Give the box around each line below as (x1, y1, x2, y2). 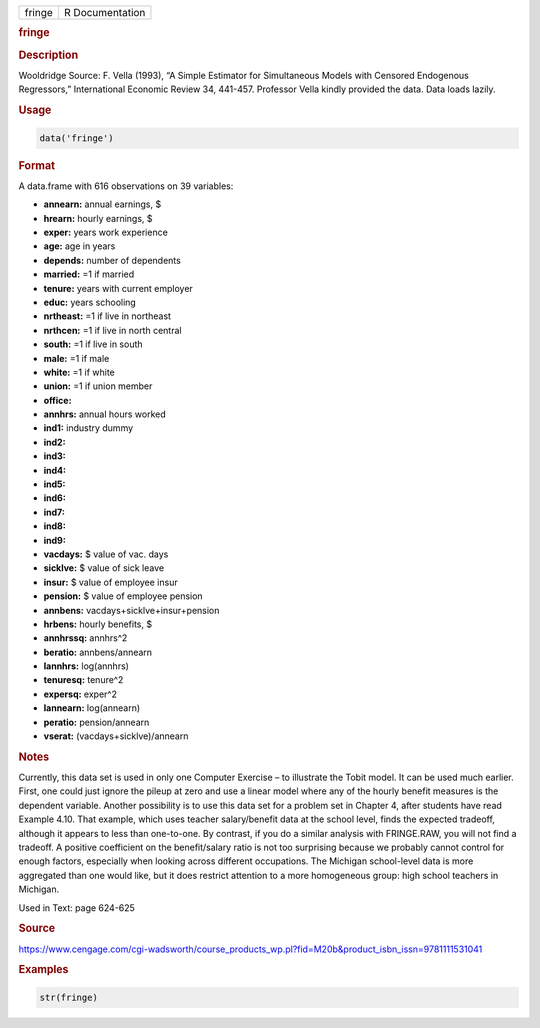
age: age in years (43, 240, 116, 252)
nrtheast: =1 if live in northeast (43, 310, 172, 322)
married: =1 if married (43, 268, 135, 280)
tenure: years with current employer (43, 282, 194, 294)
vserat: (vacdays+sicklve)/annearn (43, 730, 189, 742)
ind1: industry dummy (43, 422, 134, 434)
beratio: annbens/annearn (43, 646, 153, 658)
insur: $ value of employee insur (43, 576, 179, 588)
